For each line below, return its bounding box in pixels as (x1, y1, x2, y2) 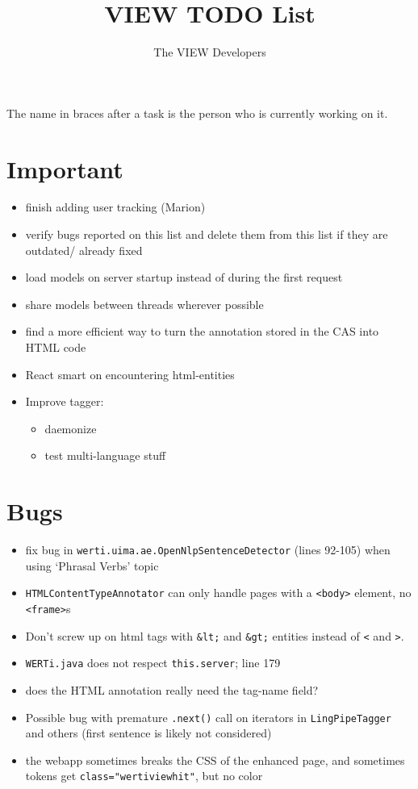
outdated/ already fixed (25, 241, 143, 258)
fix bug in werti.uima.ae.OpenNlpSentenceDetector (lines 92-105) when (25, 541, 391, 558)
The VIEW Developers (153, 44, 266, 61)
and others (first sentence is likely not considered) (25, 724, 272, 741)
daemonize (44, 420, 97, 436)
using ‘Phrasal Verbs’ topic (25, 557, 159, 574)
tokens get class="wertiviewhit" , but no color (25, 767, 263, 784)
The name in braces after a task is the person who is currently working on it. (6, 104, 388, 121)
